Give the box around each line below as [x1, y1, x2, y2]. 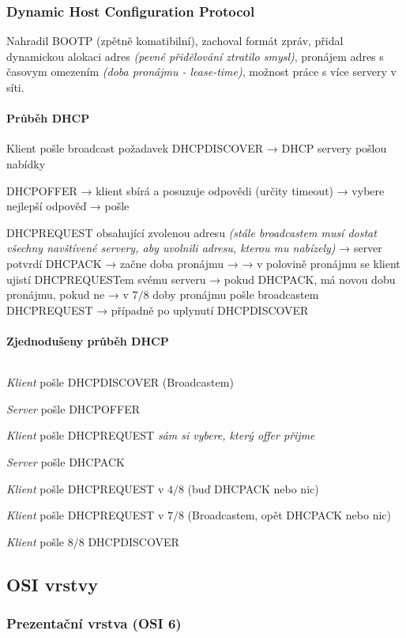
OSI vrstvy [6, 572, 98, 596]
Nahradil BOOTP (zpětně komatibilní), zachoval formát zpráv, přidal [6, 32, 344, 49]
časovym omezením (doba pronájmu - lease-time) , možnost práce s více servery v [6, 63, 397, 80]
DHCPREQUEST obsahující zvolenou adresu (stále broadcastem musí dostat [6, 224, 377, 240]
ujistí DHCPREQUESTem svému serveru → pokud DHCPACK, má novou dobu [6, 270, 396, 287]
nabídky [6, 155, 46, 172]
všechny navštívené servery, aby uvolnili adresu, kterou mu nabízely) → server [6, 240, 382, 256]
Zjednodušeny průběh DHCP [6, 332, 169, 349]
